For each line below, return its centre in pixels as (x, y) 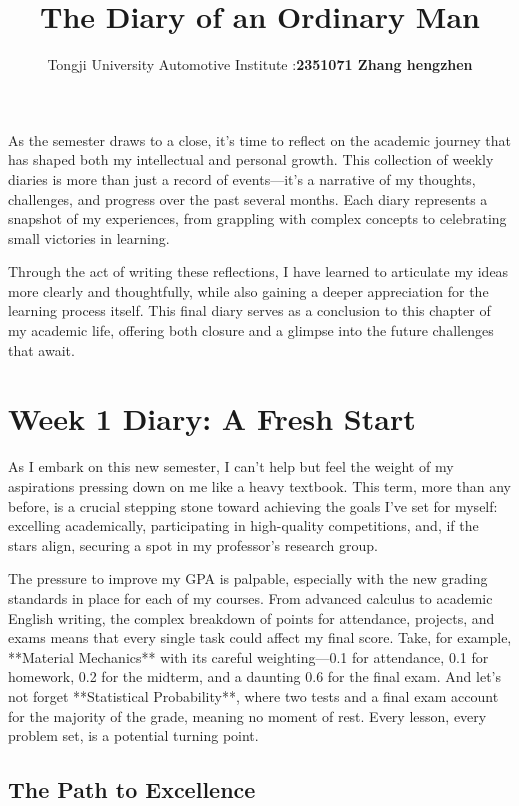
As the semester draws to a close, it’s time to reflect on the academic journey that (259, 139)
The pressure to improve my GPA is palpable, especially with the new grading (248, 578)
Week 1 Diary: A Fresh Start (212, 418)
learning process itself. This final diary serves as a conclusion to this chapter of (249, 310)
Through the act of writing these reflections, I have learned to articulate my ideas (258, 271)
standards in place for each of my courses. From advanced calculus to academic (250, 597)
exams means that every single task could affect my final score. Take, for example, (260, 637)
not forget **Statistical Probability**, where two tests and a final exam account (253, 695)
